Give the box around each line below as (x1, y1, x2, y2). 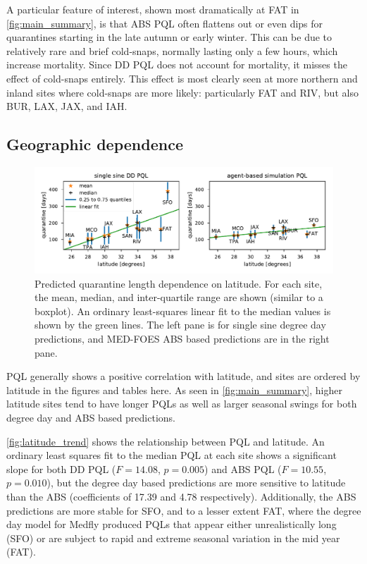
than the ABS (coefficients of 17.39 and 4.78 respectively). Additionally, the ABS (6, 489, 356, 503)
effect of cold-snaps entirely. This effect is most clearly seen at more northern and (6, 70, 358, 85)
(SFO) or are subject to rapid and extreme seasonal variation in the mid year (6, 530, 340, 545)
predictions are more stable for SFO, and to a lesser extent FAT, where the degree (6, 503, 361, 517)
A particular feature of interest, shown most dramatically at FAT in (6, 2, 299, 16)
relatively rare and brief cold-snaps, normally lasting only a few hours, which (6, 43, 338, 58)
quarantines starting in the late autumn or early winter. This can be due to (6, 30, 332, 44)
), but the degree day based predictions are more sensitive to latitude (46, 475, 346, 490)
